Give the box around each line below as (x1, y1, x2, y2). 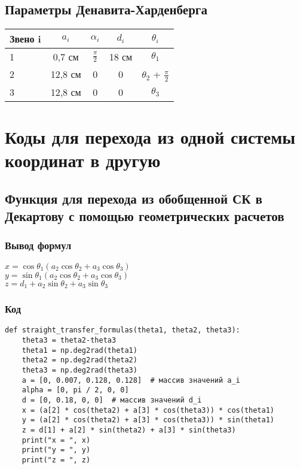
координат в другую (5, 148, 161, 173)
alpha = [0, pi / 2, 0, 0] (22, 386, 129, 395)
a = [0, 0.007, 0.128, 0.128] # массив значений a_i (22, 376, 240, 385)
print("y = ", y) (22, 446, 91, 455)
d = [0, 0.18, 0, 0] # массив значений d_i (22, 395, 202, 404)
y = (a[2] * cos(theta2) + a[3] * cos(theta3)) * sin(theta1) (22, 416, 275, 425)
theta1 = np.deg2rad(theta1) (22, 346, 137, 355)
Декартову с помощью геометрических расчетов (5, 207, 284, 225)
